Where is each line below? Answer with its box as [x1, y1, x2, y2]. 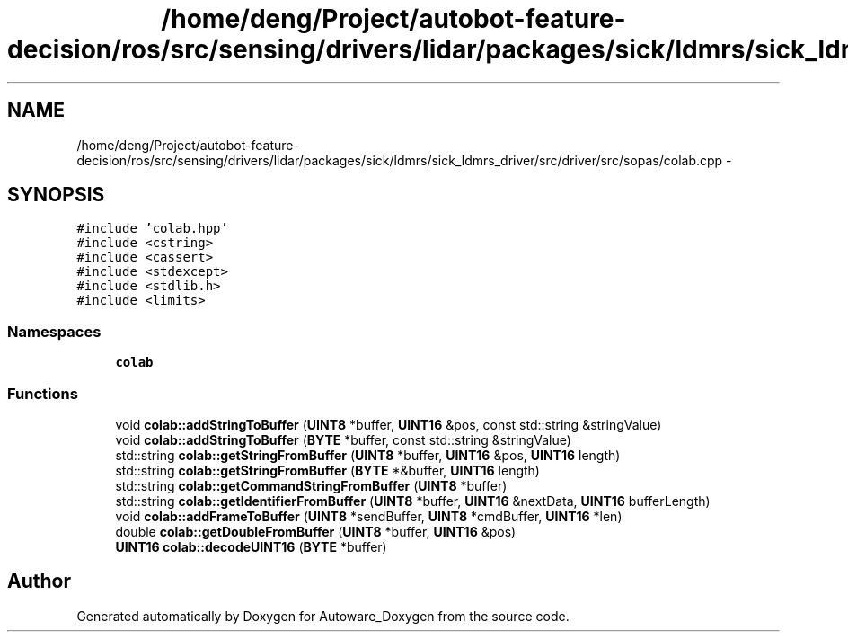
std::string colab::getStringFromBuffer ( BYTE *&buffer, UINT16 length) [115, 462, 540, 478]
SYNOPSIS [7, 183, 105, 207]
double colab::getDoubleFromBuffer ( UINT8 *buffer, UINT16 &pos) [115, 523, 517, 539]
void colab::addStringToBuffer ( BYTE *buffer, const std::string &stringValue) [115, 431, 571, 448]
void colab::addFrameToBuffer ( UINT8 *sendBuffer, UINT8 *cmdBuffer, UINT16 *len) [115, 508, 623, 524]
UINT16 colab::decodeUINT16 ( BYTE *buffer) [115, 538, 387, 555]
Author [7, 570, 71, 593]
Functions [7, 384, 78, 403]
